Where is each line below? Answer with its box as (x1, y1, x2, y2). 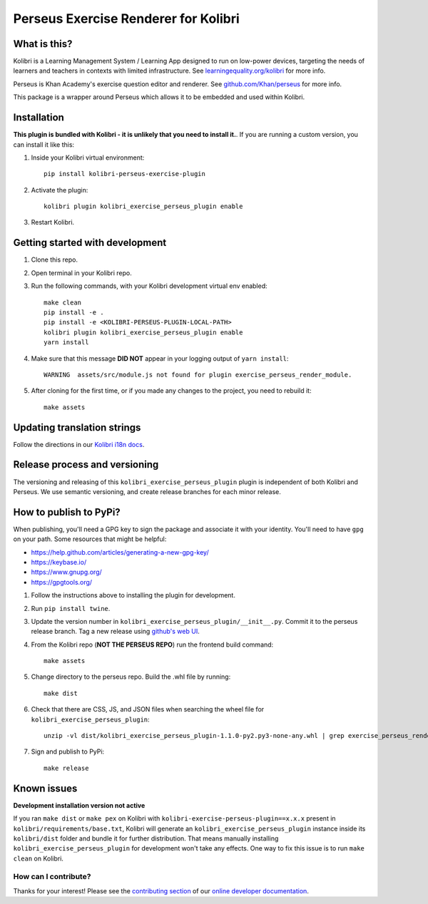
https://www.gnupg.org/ (31, 567, 103, 577)
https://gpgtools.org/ (31, 577, 93, 586)
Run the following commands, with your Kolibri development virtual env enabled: (31, 282, 267, 290)
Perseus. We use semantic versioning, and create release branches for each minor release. (13, 487, 281, 495)
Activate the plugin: (31, 185, 88, 194)
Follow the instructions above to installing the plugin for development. (31, 591, 235, 600)
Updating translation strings (13, 421, 141, 433)
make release (44, 764, 89, 772)
